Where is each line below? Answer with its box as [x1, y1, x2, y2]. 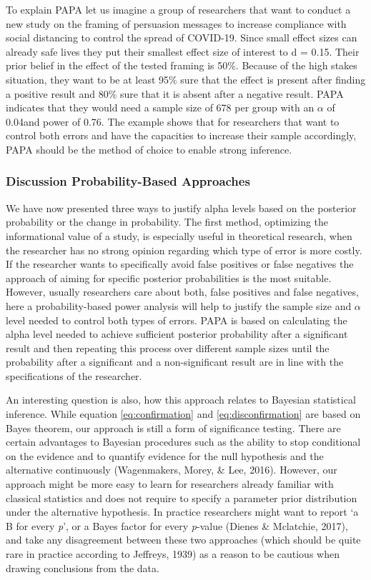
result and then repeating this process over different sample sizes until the [6, 340, 330, 355]
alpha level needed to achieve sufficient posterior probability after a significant [6, 326, 348, 341]
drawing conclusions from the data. [6, 560, 159, 575]
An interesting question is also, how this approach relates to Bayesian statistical [6, 392, 356, 407]
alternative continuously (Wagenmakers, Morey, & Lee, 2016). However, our [6, 462, 337, 477]
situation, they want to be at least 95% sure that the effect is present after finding [6, 71, 366, 86]
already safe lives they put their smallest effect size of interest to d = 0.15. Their [6, 44, 360, 59]
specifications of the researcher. [6, 368, 142, 383]
